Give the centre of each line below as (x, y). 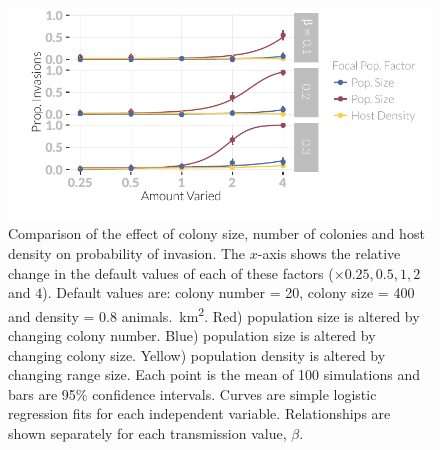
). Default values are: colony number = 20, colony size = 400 (228, 292)
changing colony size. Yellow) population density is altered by (197, 354)
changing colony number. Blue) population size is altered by (192, 334)
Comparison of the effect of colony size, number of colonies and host (216, 233)
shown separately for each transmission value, (147, 432)
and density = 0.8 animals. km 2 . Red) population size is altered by (214, 314)
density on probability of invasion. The (127, 252)
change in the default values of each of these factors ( (171, 272)
